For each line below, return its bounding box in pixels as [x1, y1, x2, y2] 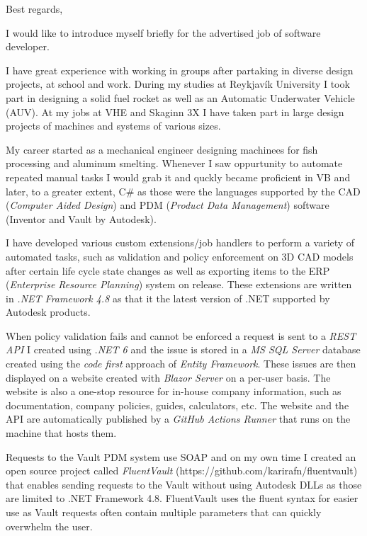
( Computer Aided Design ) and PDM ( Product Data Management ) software [6, 198, 329, 212]
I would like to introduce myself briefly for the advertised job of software [6, 25, 321, 40]
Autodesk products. [6, 304, 91, 319]
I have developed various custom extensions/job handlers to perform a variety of [6, 235, 355, 250]
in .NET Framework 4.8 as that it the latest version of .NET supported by [6, 290, 330, 305]
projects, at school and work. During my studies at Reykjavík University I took [6, 76, 350, 91]
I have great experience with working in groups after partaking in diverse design [6, 62, 354, 77]
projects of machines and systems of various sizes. [6, 118, 221, 133]
